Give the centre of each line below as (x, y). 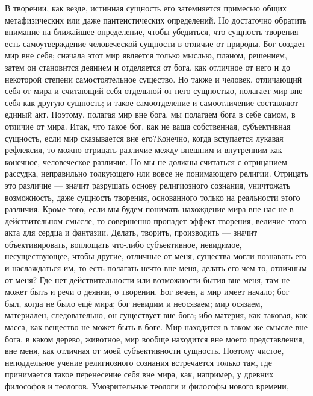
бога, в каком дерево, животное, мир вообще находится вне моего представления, (155, 338)
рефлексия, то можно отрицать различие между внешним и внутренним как (144, 150)
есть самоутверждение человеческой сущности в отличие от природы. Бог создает (155, 43)
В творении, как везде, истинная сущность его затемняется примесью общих (146, 8)
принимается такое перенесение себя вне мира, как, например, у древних (139, 374)
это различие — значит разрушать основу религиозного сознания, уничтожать (148, 185)
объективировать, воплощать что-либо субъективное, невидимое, (123, 244)
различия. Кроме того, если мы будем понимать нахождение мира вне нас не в (149, 209)
